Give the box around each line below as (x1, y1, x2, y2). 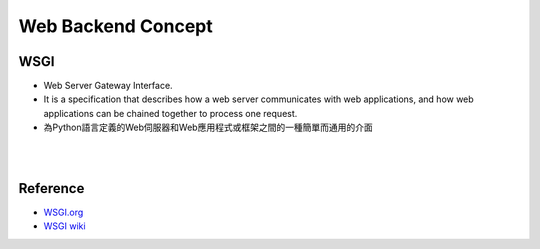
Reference (18, 180, 85, 197)
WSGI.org (43, 206, 84, 218)
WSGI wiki (43, 220, 86, 232)
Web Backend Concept (18, 15, 214, 37)
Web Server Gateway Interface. (43, 80, 174, 92)
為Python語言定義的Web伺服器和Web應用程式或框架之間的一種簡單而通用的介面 (43, 121, 374, 134)
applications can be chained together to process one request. (43, 107, 298, 119)
